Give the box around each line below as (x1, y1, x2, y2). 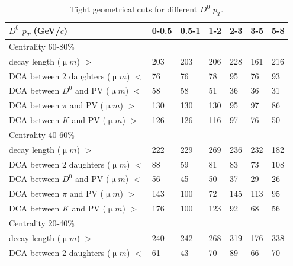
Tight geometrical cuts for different (70, 3, 198, 15)
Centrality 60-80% (9, 40, 75, 52)
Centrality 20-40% (9, 216, 75, 229)
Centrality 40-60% (9, 128, 75, 140)
